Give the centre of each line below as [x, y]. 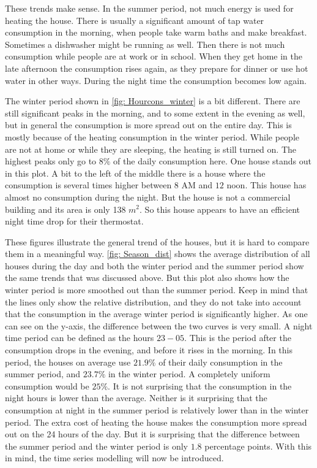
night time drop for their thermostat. [74, 221]
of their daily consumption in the [221, 362]
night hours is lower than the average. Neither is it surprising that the [136, 398]
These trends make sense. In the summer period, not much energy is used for [149, 8]
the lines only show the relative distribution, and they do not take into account [153, 301]
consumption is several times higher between [88, 185]
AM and [197, 185]
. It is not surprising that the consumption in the [200, 386]
